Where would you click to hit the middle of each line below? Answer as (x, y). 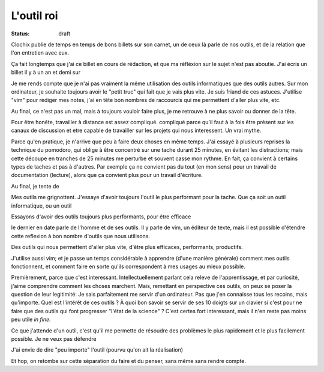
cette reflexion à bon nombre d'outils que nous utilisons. (80, 236)
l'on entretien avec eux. (40, 53)
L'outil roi (34, 16)
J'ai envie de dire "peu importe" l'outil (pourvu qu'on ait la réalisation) (97, 350)
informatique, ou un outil (41, 205)
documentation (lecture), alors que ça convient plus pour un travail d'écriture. (107, 175)
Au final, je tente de (35, 186)
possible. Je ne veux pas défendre (54, 339)
